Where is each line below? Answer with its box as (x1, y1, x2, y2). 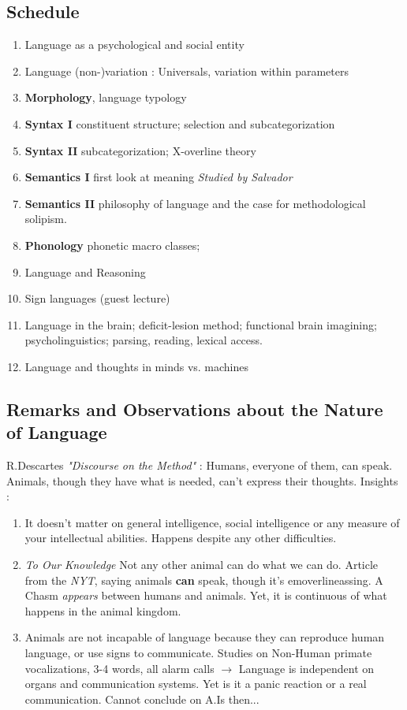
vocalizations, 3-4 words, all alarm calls (24, 660, 215, 676)
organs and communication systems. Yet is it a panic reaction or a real (24, 675, 367, 692)
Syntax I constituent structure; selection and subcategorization (24, 115, 335, 132)
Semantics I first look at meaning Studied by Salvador (24, 169, 293, 185)
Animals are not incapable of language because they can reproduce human (24, 629, 385, 645)
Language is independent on (238, 660, 375, 676)
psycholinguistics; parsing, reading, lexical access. (24, 332, 263, 348)
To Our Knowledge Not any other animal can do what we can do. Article (24, 556, 379, 573)
